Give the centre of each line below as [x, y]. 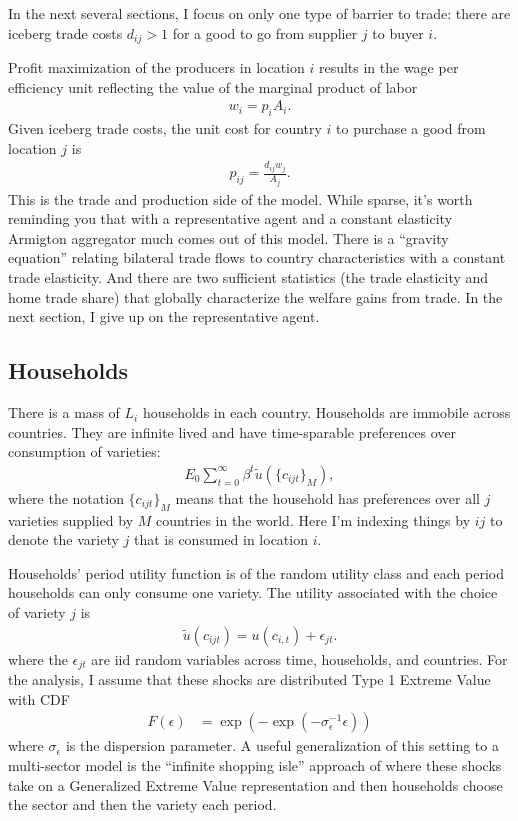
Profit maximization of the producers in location [156, 67]
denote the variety [63, 539]
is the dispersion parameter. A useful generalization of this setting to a [282, 745]
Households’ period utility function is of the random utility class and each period [256, 572]
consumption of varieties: [84, 451]
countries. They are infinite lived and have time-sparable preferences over [232, 431]
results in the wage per [388, 67]
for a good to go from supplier [265, 32]
